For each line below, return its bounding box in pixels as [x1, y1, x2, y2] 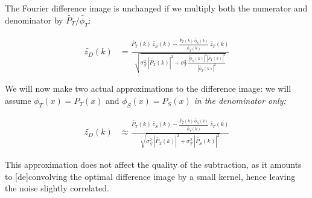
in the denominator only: [194, 94, 286, 107]
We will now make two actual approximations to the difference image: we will [5, 82, 291, 95]
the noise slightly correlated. [5, 182, 109, 194]
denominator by [5, 13, 63, 26]
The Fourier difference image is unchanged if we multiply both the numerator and [5, 2, 308, 14]
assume [5, 94, 31, 107]
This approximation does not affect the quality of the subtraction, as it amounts [5, 158, 302, 171]
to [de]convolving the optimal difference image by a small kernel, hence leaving [5, 170, 296, 182]
